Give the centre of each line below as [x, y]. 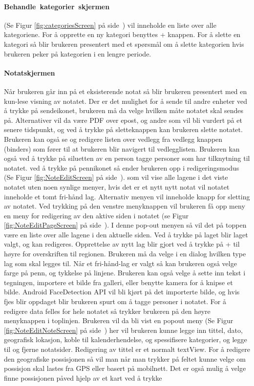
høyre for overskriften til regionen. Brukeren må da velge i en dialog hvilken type [125, 254]
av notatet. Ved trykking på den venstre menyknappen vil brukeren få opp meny [125, 206]
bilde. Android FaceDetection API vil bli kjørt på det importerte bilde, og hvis [122, 292]
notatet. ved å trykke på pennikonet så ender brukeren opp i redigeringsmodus [122, 167]
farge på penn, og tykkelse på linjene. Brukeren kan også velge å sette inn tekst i [125, 273]
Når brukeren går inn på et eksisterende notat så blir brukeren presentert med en [126, 91]
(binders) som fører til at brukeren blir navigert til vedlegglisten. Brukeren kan [122, 148]
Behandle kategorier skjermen [57, 6]
